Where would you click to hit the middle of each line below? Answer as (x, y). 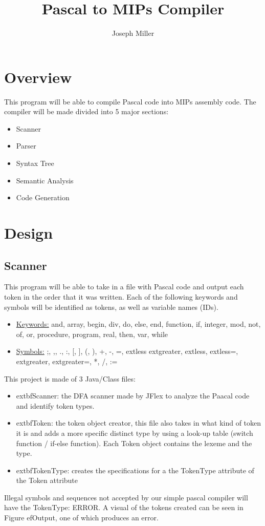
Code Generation (43, 197)
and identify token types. (55, 405)
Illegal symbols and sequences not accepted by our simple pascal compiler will (126, 497)
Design (29, 233)
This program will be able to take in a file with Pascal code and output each (124, 287)
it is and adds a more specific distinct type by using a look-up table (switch (135, 433)
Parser (26, 146)
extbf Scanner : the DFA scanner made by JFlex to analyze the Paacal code (133, 396)
